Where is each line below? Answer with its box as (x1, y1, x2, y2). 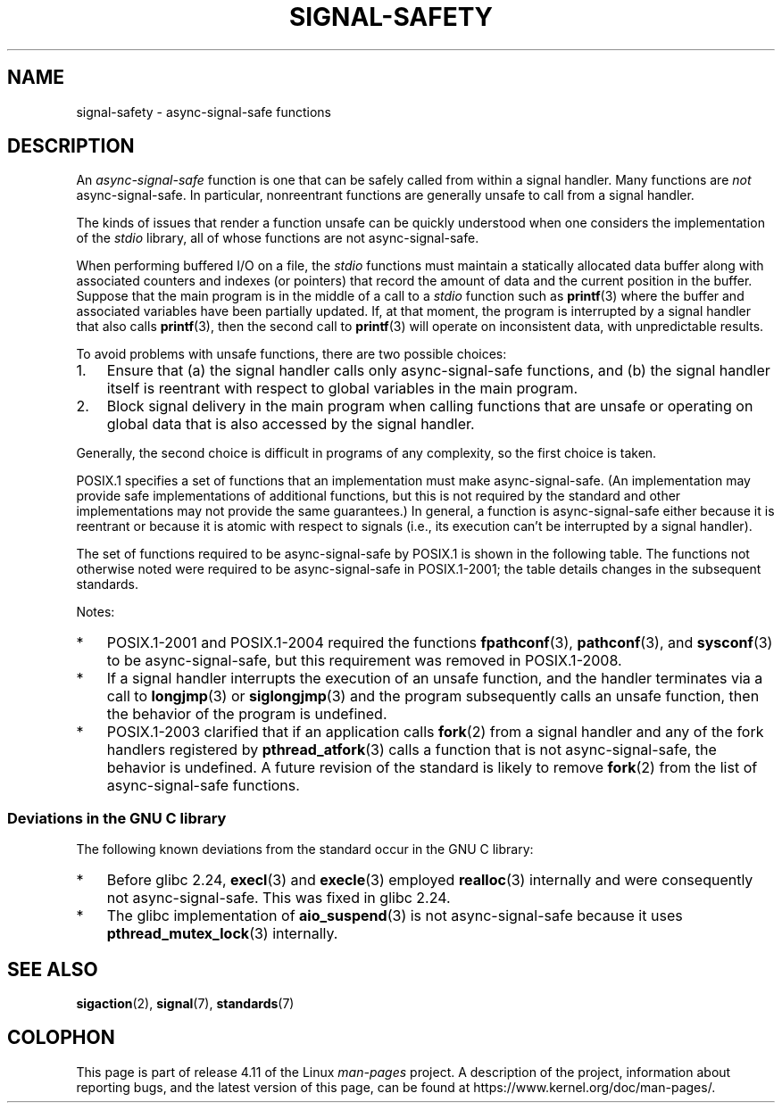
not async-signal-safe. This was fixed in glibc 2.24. (106, 889, 451, 907)
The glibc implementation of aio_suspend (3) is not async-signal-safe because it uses (106, 907, 683, 925)
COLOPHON (7, 1026, 115, 1049)
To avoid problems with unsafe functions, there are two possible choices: (76, 346, 507, 362)
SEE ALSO (7, 957, 98, 981)
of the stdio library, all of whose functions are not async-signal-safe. (76, 230, 479, 246)
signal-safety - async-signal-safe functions (76, 104, 331, 120)
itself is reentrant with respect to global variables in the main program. (106, 379, 578, 398)
